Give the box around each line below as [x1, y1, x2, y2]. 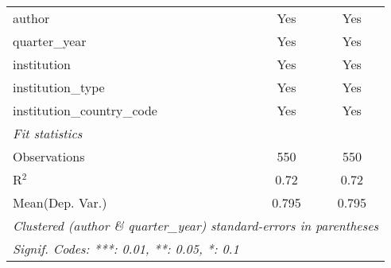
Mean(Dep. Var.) [13, 193, 107, 212]
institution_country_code [13, 101, 157, 119]
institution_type [13, 78, 105, 96]
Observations [13, 147, 85, 165]
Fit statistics [13, 124, 83, 142]
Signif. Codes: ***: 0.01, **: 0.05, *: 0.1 [13, 239, 239, 258]
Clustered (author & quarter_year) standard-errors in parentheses [13, 216, 379, 235]
